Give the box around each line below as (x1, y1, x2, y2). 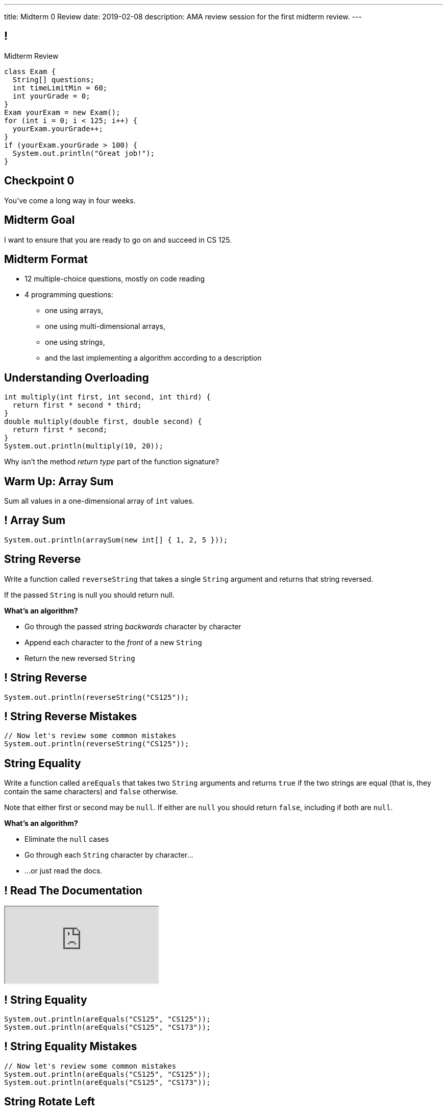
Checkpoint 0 (4, 174, 74, 187)
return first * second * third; (12, 401, 142, 410)
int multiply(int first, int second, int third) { (4, 393, 211, 401)
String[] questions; (12, 75, 95, 84)
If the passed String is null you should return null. (4, 590, 175, 599)
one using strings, (45, 338, 105, 347)
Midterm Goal (4, 214, 75, 227)
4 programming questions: (24, 290, 113, 299)
